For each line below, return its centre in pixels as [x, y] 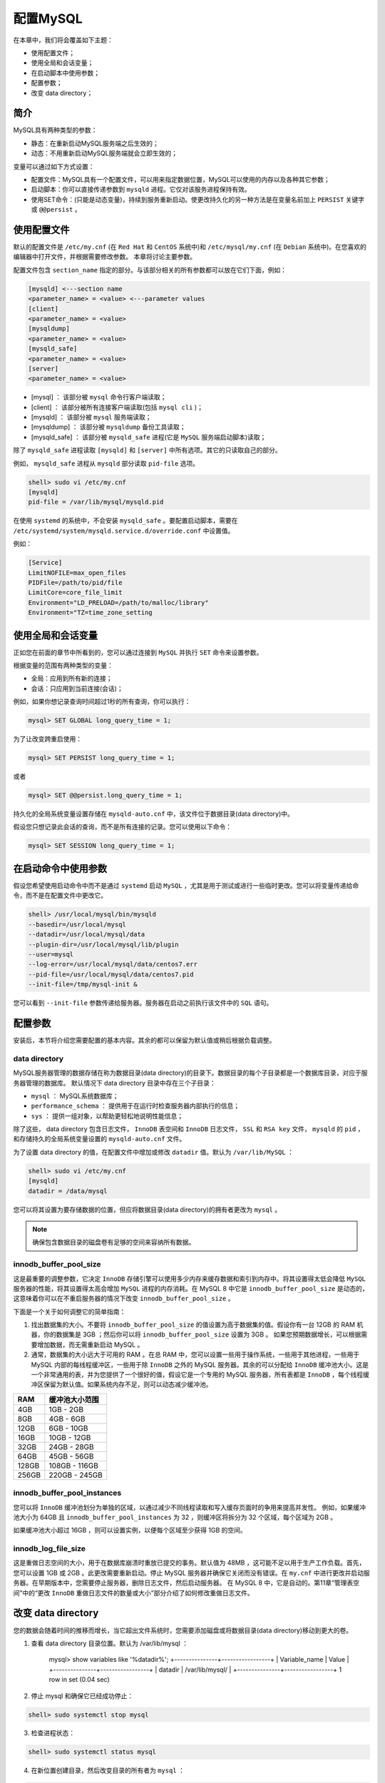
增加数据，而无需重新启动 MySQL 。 [90, 1344]
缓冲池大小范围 [74, 1399]
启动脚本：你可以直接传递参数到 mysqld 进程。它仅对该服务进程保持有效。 [141, 190]
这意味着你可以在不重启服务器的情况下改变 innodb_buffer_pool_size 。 [124, 1299]
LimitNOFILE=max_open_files [77, 573]
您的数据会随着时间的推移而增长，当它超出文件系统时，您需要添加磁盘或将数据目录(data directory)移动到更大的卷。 [183, 1630]
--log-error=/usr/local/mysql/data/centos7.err [113, 964]
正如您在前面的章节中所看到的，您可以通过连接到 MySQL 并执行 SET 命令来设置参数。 [138, 652]
